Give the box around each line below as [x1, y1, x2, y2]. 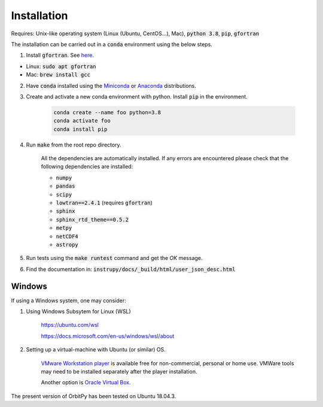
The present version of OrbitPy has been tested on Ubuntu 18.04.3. [11, 392, 176, 400]
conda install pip [53, 126, 108, 133]
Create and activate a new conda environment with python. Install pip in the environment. [26, 93, 248, 100]
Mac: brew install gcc [26, 71, 91, 78]
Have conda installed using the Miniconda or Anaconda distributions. [26, 82, 197, 89]
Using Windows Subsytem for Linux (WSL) [26, 308, 131, 315]
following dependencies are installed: [41, 163, 133, 170]
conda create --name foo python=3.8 [53, 109, 161, 116]
